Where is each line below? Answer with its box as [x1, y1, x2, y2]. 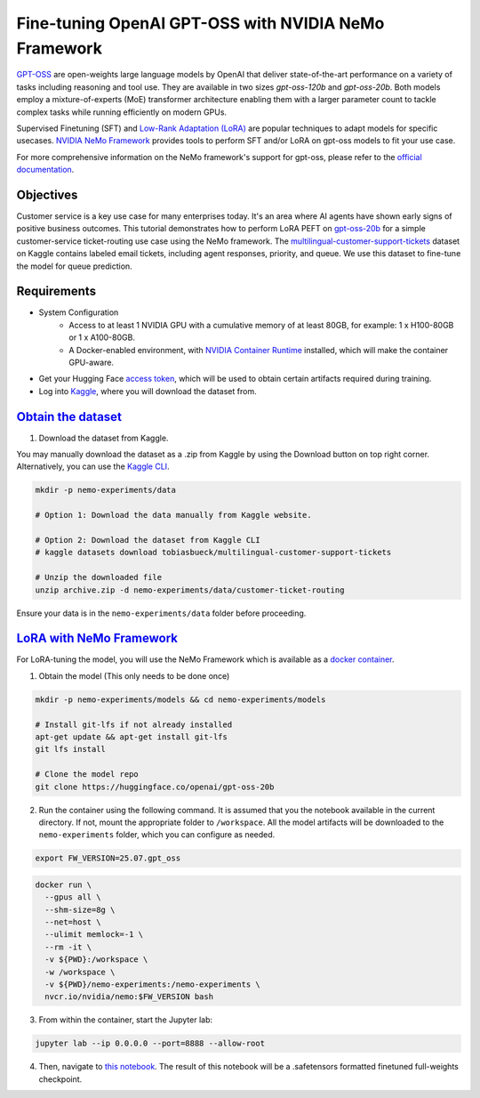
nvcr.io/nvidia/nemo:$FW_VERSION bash [44, 992, 213, 1002]
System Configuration [38, 307, 119, 318]
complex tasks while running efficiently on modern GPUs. [16, 107, 227, 117]
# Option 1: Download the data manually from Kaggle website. [35, 510, 312, 521]
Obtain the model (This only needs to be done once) [38, 670, 230, 681]
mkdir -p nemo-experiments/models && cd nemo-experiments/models [35, 694, 326, 705]
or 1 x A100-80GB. [68, 332, 135, 343]
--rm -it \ [44, 941, 92, 952]
